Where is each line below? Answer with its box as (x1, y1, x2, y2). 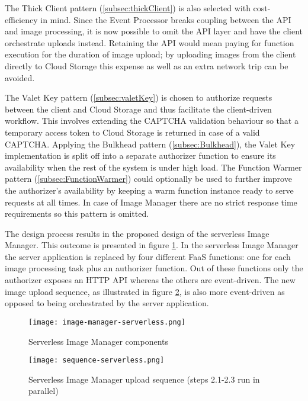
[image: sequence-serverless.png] (28, 356, 165, 365)
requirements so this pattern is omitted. (5, 207, 149, 220)
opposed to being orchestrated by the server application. (5, 297, 209, 309)
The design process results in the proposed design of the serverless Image (5, 227, 269, 239)
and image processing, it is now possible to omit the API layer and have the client (5, 25, 303, 37)
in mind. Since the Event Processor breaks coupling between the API (40, 13, 291, 25)
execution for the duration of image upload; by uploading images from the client (5, 48, 296, 60)
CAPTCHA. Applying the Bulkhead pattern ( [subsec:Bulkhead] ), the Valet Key (5, 137, 296, 150)
